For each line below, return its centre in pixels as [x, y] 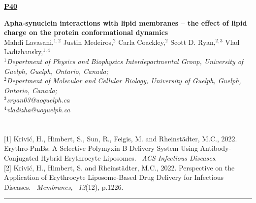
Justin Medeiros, [88, 42]
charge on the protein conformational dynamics [86, 32]
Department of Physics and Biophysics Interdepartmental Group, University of [125, 61]
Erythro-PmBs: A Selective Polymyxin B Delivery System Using [101, 148]
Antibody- [216, 148]
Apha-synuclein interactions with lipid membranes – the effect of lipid [126, 22]
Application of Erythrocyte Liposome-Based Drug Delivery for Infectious [114, 177]
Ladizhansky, [24, 51]
